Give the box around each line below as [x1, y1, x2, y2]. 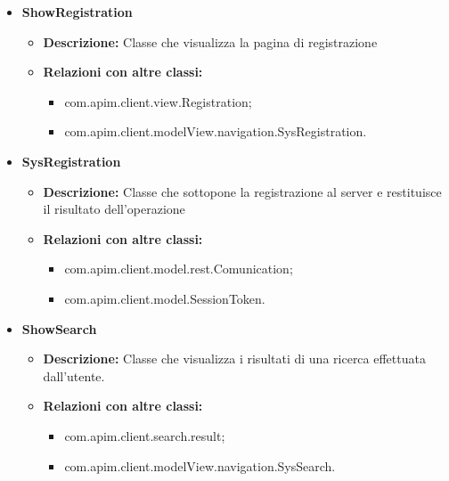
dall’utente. [43, 366, 105, 385]
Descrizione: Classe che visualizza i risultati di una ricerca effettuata [43, 349, 426, 368]
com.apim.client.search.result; [64, 426, 225, 444]
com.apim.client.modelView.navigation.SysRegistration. [64, 122, 367, 141]
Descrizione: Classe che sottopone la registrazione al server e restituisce [43, 182, 442, 200]
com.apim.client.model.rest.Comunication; [64, 259, 293, 278]
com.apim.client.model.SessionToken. [64, 289, 265, 307]
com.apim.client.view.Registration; [64, 92, 252, 110]
